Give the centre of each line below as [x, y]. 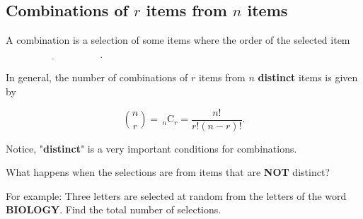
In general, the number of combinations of [97, 77]
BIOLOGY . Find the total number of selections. [114, 209]
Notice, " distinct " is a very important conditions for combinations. [151, 148]
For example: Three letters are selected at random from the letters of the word [176, 195]
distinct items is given [308, 77]
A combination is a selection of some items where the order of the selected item [178, 40]
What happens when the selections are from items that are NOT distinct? [168, 172]
